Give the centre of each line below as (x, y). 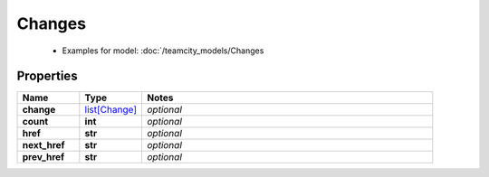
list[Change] (111, 110)
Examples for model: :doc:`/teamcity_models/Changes (163, 51)
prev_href (43, 157)
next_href (43, 145)
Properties (47, 76)
